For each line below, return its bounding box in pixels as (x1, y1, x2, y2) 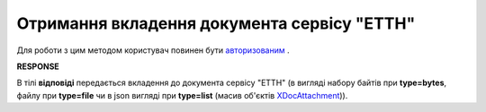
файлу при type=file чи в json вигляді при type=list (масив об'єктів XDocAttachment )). (16, 90, 348, 100)
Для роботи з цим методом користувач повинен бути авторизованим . (16, 45, 290, 56)
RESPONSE (16, 61, 60, 72)
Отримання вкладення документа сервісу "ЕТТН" (16, 13, 416, 33)
